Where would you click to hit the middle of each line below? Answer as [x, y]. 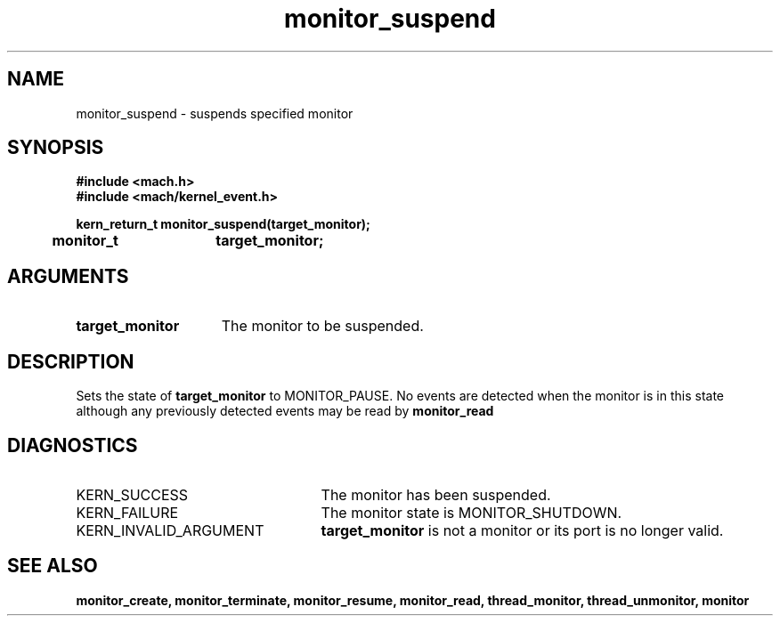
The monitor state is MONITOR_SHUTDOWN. [471, 512]
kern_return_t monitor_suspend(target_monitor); [223, 224]
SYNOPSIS [56, 148]
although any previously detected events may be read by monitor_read [285, 411]
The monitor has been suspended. [436, 494]
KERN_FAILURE [127, 512]
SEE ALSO [53, 566]
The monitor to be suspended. [322, 326]
